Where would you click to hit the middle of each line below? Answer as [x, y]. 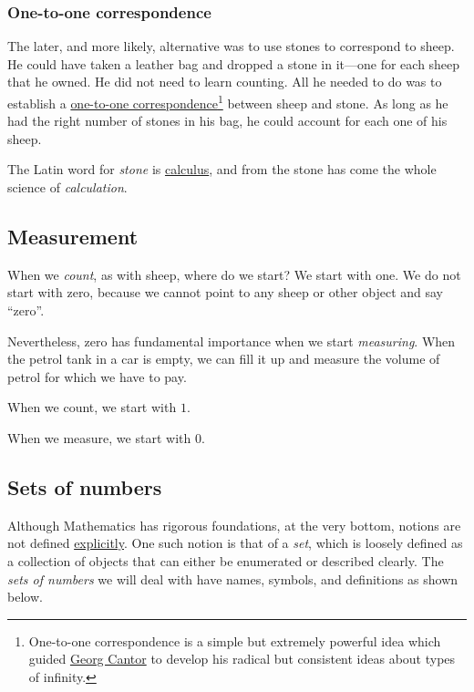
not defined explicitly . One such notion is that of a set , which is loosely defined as [235, 543]
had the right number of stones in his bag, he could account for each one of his [227, 121]
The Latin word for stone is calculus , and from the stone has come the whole [222, 169]
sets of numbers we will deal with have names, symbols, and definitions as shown [233, 578]
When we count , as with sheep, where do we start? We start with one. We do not [234, 274]
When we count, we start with [92, 407]
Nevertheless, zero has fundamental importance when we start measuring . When [232, 341]
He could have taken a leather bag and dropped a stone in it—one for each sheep [234, 63]
